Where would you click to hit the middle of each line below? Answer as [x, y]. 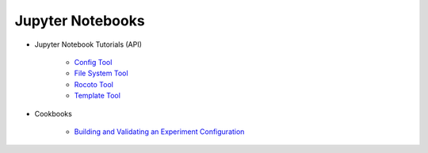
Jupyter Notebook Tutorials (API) [88, 44]
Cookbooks [53, 113]
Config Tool [93, 62]
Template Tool [97, 96]
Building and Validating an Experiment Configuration [159, 132]
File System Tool [101, 73]
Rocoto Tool [94, 84]
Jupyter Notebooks [80, 21]
